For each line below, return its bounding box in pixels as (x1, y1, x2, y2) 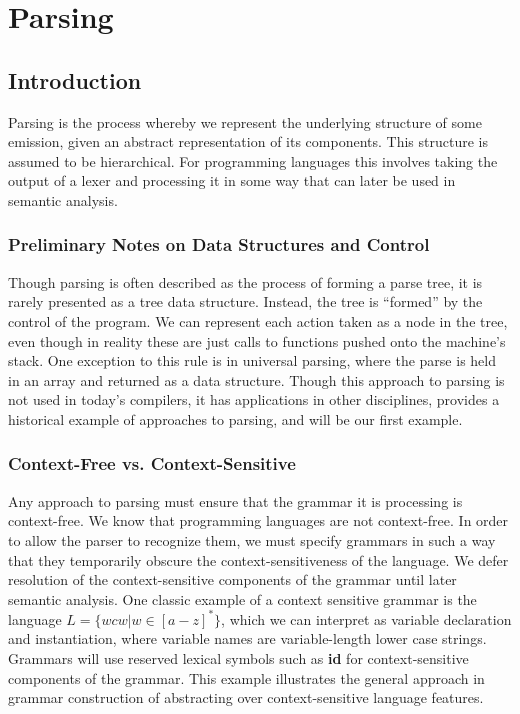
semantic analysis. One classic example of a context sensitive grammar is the (8, 588, 477, 609)
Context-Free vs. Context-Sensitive (8, 451, 296, 476)
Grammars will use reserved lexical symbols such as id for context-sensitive (8, 647, 469, 668)
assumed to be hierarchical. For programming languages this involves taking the (8, 150, 498, 171)
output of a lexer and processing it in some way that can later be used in (8, 170, 456, 191)
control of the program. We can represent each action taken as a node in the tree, (8, 310, 508, 331)
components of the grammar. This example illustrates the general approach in (8, 667, 485, 688)
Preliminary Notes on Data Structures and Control (8, 232, 430, 257)
